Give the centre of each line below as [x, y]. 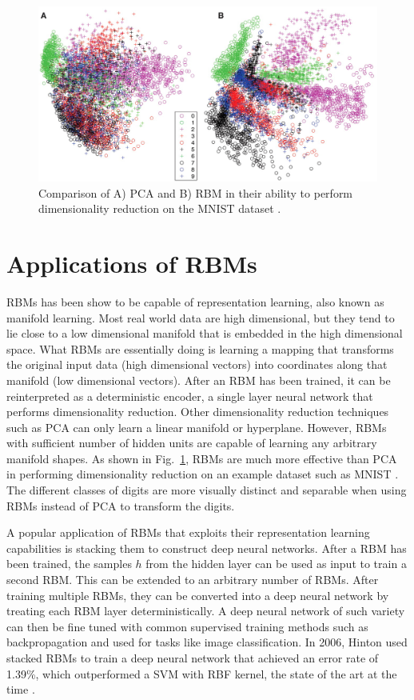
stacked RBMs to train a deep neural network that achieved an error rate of [193, 658]
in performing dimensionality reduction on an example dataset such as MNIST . [203, 474]
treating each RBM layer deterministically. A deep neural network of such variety [206, 611]
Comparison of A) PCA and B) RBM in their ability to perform [196, 192]
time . [21, 689]
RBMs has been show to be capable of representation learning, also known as [195, 301]
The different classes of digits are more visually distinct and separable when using [207, 490]
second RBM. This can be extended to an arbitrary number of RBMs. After [193, 580]
